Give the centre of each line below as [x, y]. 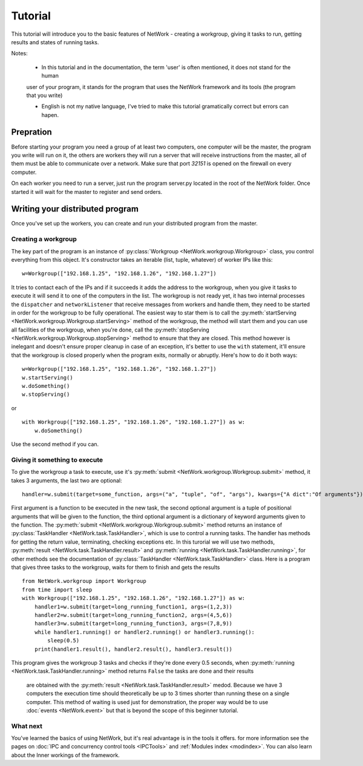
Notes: [19, 53]
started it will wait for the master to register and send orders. [87, 191]
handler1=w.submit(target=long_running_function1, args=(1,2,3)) [133, 607]
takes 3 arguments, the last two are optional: [67, 480]
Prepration [32, 132]
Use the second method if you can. [55, 444]
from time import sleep [57, 590]
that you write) [44, 95]
